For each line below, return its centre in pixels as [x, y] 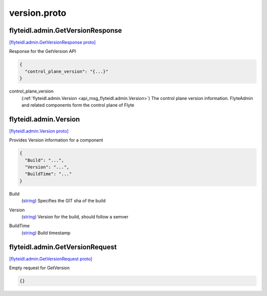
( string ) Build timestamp [46, 233]
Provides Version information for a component [56, 140]
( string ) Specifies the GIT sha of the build [64, 201]
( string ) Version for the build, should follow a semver [75, 217]
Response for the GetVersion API [43, 51]
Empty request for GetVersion [40, 268]
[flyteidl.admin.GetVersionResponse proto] [52, 43]
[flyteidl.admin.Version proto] [39, 131]
